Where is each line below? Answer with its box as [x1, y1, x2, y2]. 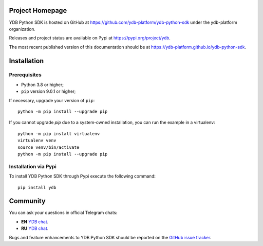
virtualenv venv [18, 138, 56, 143]
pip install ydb [18, 185, 56, 190]
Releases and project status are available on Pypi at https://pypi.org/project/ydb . [9, 35, 170, 41]
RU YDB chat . [21, 226, 49, 231]
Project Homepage [9, 6, 67, 15]
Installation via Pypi [9, 163, 57, 170]
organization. [9, 26, 36, 32]
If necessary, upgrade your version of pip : [9, 97, 95, 103]
